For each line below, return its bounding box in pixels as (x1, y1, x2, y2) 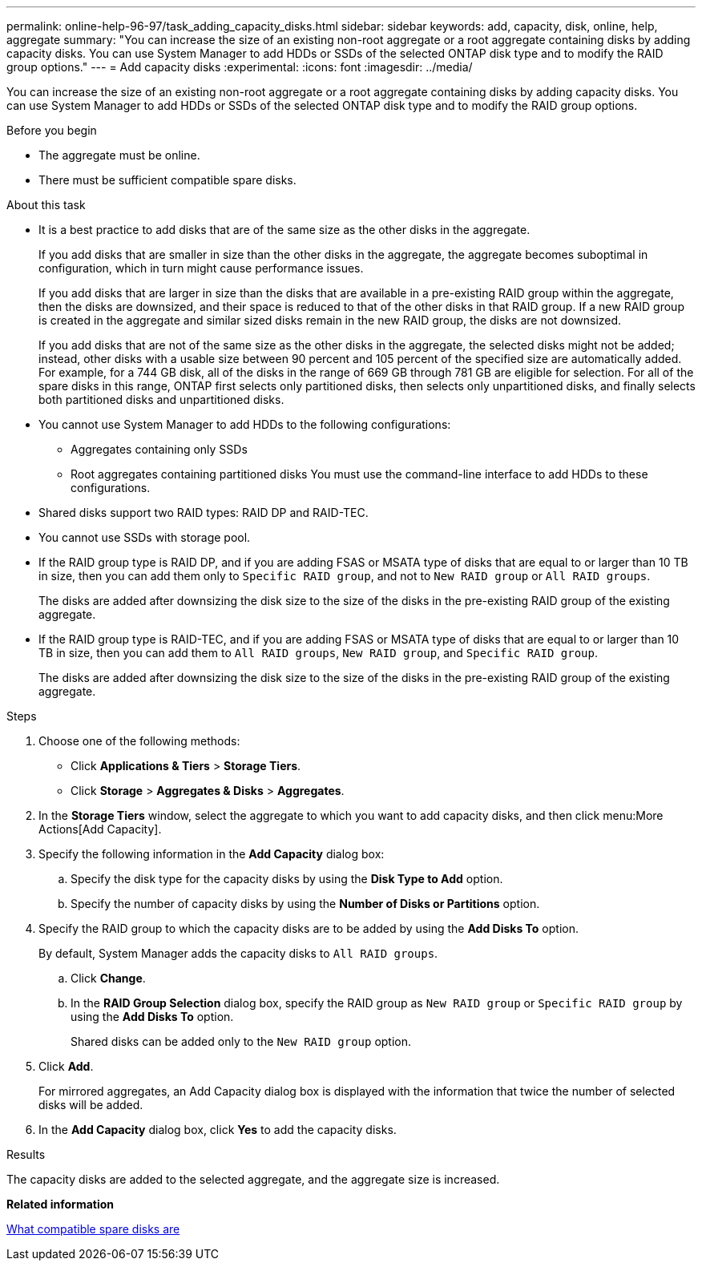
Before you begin (6, 123, 97, 137)
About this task (6, 198, 86, 212)
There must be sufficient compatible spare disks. (38, 173, 297, 187)
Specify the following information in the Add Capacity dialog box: (38, 847, 385, 861)
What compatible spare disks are (6, 1222, 180, 1236)
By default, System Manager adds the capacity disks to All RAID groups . (38, 946, 438, 960)
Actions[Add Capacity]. (38, 822, 162, 836)
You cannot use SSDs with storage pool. (38, 531, 251, 544)
